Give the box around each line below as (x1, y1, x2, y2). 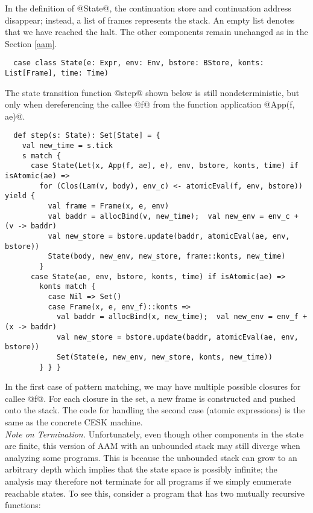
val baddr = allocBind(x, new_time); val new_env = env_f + (56, 312, 308, 321)
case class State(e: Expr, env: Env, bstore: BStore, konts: (13, 59, 264, 68)
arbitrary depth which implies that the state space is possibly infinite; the (5, 463, 277, 476)
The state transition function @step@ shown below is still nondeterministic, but (5, 86, 300, 98)
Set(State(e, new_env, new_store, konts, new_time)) (56, 352, 273, 361)
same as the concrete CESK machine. (5, 416, 143, 428)
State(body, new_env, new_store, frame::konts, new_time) (48, 252, 286, 261)
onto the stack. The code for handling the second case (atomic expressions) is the (5, 404, 305, 416)
